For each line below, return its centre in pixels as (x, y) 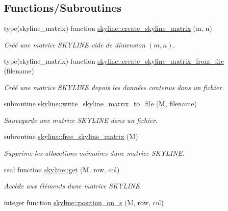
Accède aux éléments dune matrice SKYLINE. (73, 186)
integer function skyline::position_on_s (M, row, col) (84, 202)
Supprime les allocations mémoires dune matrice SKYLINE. (94, 152)
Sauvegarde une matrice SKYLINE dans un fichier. (81, 120)
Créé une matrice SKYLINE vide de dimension (75, 44)
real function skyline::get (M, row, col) (62, 169)
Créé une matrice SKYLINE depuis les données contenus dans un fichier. (114, 87)
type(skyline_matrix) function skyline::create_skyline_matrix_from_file (114, 61)
